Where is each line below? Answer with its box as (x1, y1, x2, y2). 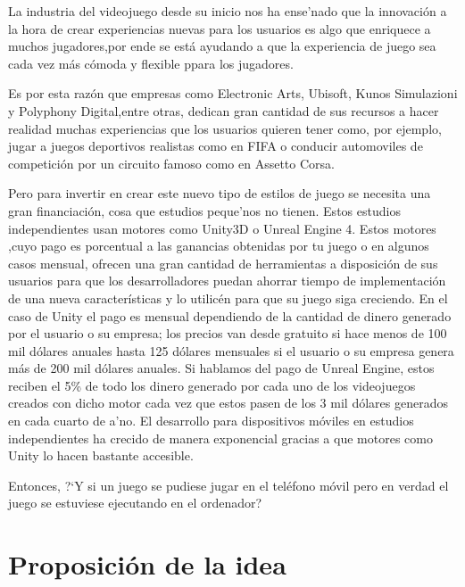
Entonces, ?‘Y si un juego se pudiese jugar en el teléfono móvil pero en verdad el (8, 475, 449, 494)
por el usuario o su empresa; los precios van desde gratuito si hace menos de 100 (8, 324, 447, 343)
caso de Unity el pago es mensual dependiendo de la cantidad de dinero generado (8, 306, 452, 325)
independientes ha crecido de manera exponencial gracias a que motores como (8, 428, 433, 447)
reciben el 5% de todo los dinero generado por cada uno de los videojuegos (8, 376, 416, 394)
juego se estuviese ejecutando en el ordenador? (8, 493, 262, 512)
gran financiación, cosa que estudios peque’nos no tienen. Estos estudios (8, 201, 401, 219)
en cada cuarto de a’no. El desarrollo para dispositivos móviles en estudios (8, 411, 414, 430)
